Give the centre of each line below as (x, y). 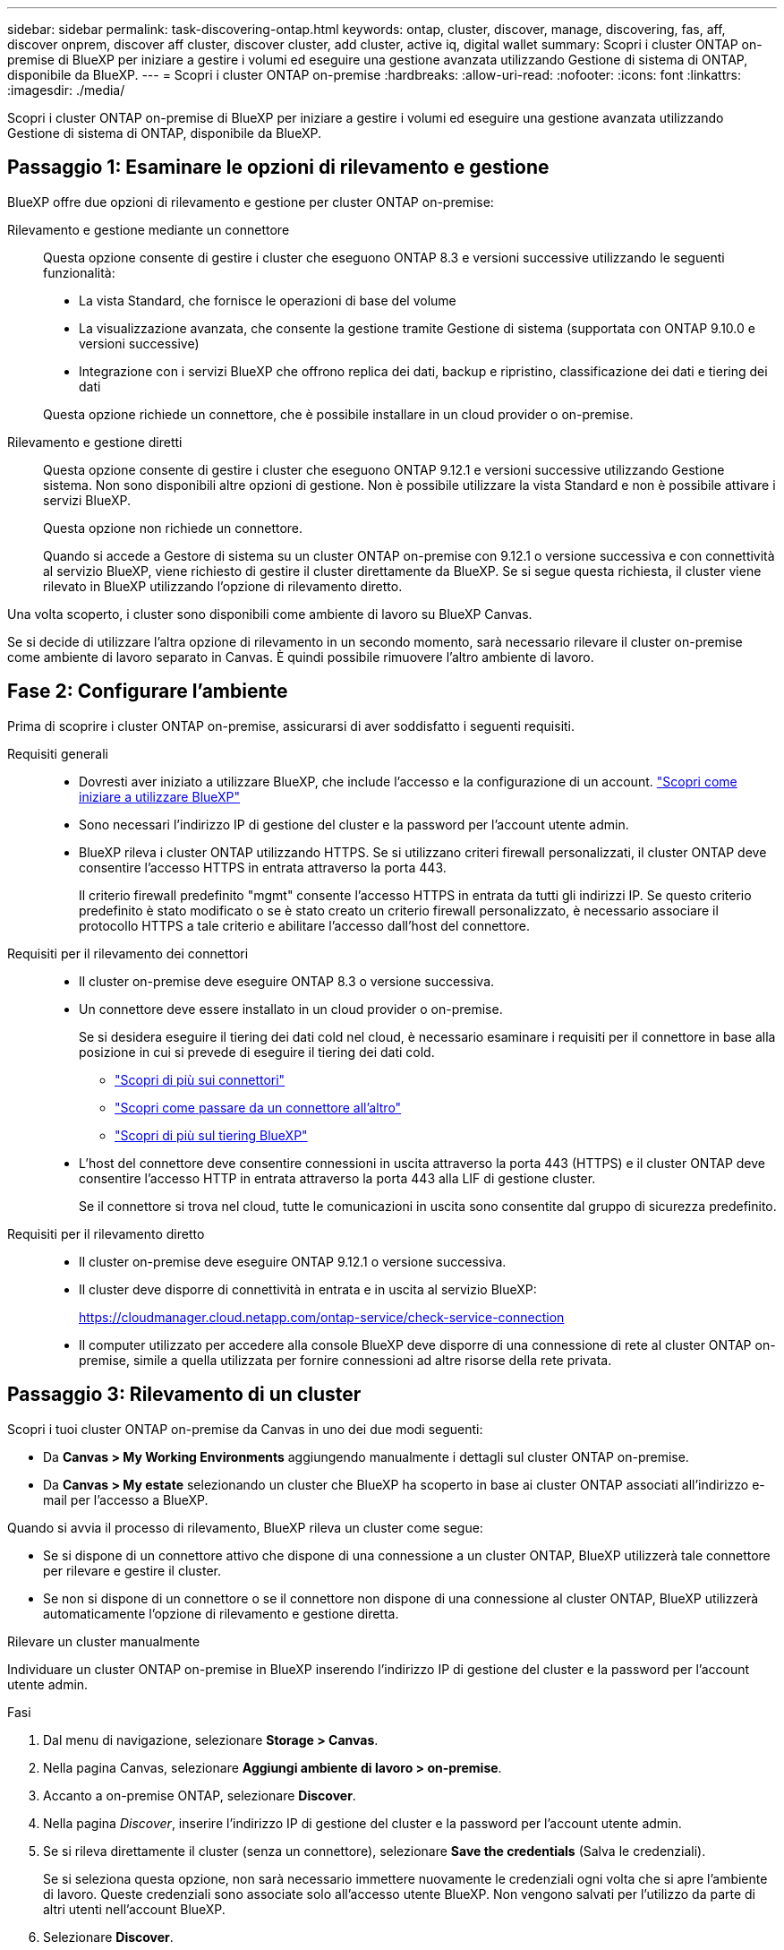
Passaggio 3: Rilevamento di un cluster (184, 1395)
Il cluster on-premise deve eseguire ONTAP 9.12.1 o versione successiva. (293, 1261)
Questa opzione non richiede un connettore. (173, 528)
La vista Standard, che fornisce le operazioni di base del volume (268, 300)
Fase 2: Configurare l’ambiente (148, 692)
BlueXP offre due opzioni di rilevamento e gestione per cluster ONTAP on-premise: (251, 202)
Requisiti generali (58, 753)
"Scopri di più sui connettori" (200, 1079)
